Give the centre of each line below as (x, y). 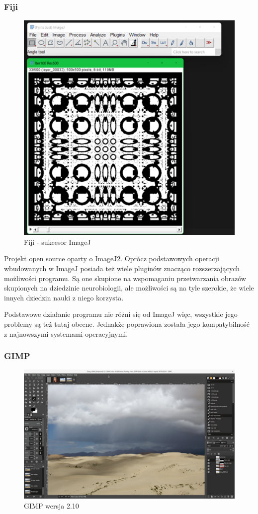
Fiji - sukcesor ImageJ (57, 242)
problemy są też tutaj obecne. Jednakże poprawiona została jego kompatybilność (127, 324)
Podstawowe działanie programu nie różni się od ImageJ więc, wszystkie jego (121, 314)
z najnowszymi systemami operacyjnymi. (66, 333)
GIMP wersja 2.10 (51, 506)
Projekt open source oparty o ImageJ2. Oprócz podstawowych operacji (112, 258)
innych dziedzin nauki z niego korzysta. (64, 297)
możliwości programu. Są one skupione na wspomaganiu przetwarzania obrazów (125, 278)
